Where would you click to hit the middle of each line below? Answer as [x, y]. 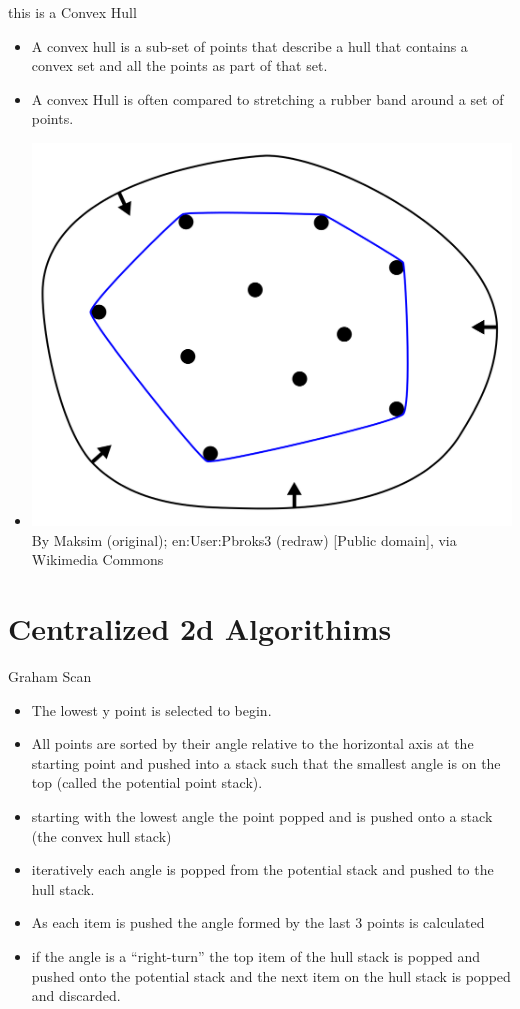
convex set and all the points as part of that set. [179, 65]
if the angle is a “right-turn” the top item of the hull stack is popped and [256, 955]
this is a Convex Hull [72, 12]
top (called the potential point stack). [147, 782]
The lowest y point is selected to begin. [151, 709]
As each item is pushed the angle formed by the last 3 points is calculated [258, 922]
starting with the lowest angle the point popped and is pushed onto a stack [262, 815]
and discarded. [76, 995]
